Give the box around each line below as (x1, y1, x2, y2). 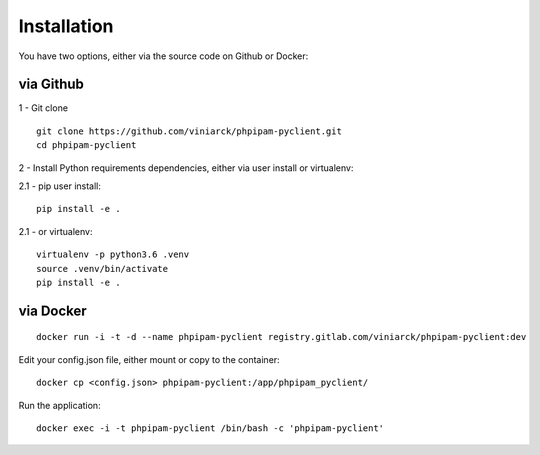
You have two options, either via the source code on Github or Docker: (18, 50, 309, 62)
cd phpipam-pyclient (36, 140, 137, 151)
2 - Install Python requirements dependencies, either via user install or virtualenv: (18, 161, 354, 174)
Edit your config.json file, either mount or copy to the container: (18, 353, 280, 365)
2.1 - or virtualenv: (18, 225, 93, 237)
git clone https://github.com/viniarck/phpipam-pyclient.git (36, 125, 342, 137)
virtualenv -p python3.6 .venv (36, 249, 190, 260)
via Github (18, 76, 85, 93)
